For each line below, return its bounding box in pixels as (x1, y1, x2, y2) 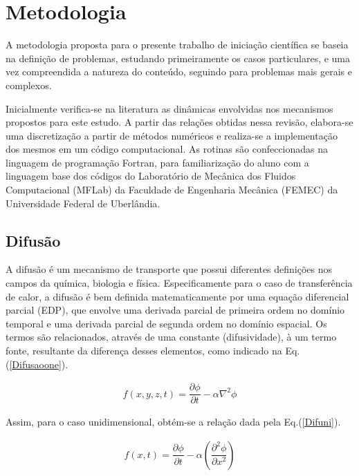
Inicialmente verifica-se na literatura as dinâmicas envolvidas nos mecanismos (6, 101, 333, 115)
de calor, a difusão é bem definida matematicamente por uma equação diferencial (6, 289, 349, 303)
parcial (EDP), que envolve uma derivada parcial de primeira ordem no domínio (6, 303, 345, 317)
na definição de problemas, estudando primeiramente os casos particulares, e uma (6, 50, 351, 65)
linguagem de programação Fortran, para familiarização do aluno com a (6, 155, 309, 169)
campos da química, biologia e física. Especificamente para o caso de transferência (6, 276, 353, 290)
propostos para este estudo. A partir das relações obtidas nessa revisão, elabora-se (6, 115, 353, 129)
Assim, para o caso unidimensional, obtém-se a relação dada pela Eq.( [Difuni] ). (6, 415, 341, 429)
